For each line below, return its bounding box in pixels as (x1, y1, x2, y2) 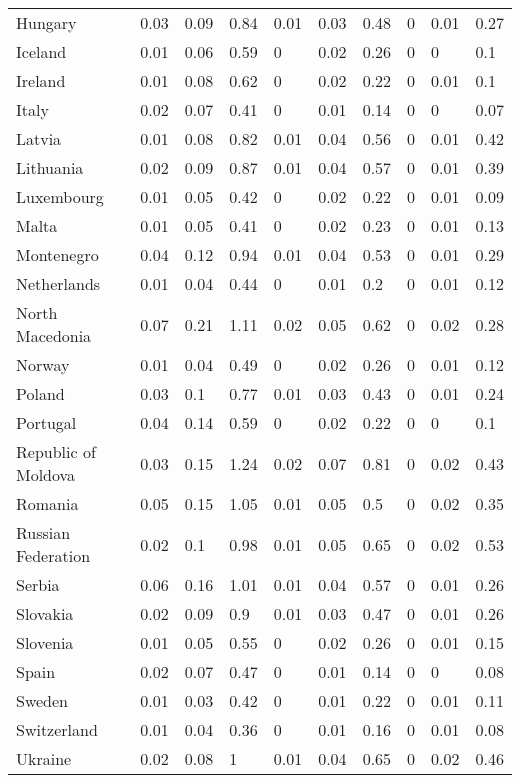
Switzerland (16, 718, 98, 741)
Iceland (16, 40, 67, 63)
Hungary (16, 11, 77, 34)
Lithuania (16, 156, 84, 179)
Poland (16, 382, 65, 405)
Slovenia (16, 631, 74, 654)
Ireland (16, 69, 66, 92)
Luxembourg (16, 185, 104, 208)
